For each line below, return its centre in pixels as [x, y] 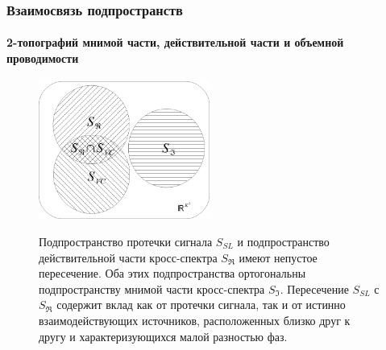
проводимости [43, 58]
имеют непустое [278, 257]
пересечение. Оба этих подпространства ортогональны [172, 273]
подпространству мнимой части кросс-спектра [152, 288]
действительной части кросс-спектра [128, 257]
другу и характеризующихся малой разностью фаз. [163, 336]
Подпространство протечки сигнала [126, 241]
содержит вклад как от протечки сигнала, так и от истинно [201, 305]
